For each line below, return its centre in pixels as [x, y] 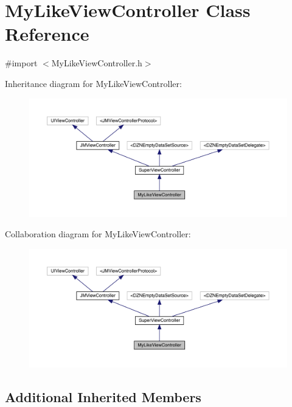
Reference [47, 34]
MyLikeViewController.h [97, 63]
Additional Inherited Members [103, 396]
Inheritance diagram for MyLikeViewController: [93, 83]
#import [21, 63]
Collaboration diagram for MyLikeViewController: [98, 234]
